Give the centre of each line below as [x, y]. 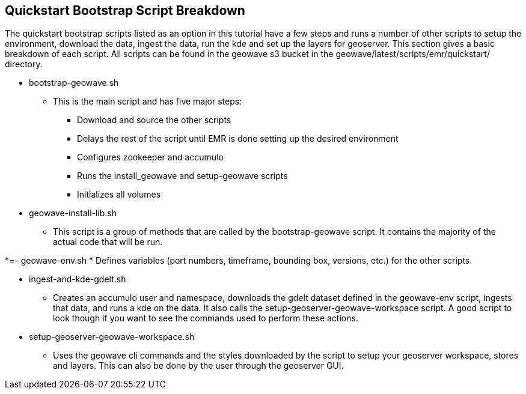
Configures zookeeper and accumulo [150, 157]
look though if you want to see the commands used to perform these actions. [206, 318]
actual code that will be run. [108, 242]
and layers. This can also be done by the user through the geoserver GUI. [198, 366]
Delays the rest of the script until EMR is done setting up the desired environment [238, 139]
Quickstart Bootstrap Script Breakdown [125, 11]
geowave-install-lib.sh [73, 213]
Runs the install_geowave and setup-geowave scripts [182, 176]
